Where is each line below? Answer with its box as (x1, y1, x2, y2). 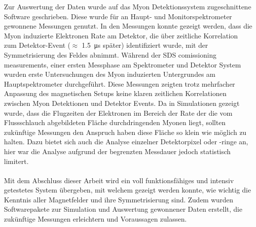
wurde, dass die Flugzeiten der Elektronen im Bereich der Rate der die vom (4, 107, 233, 118)
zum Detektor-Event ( (4, 40, 71, 50)
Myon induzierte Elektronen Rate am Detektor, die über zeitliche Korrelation (4, 30, 238, 40)
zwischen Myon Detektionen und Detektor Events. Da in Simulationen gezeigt (4, 97, 240, 108)
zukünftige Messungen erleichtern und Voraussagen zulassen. (4, 214, 187, 224)
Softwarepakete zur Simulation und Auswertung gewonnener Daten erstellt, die (4, 204, 243, 214)
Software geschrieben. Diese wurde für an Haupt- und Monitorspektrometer (4, 11, 232, 21)
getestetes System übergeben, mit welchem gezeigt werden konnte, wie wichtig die (4, 185, 251, 195)
